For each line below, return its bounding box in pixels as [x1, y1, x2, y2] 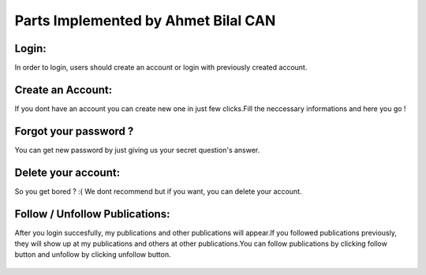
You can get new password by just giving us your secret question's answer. [14, 145, 260, 154]
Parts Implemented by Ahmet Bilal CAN [14, 12, 276, 29]
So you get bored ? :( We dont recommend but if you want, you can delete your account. [14, 186, 302, 196]
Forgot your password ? [14, 124, 134, 138]
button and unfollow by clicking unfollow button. [14, 250, 171, 259]
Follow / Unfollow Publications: [14, 207, 170, 221]
